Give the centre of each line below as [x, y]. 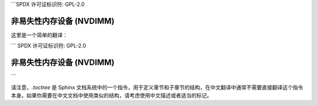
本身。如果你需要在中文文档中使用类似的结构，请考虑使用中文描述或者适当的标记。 [111, 95]
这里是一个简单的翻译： [39, 35]
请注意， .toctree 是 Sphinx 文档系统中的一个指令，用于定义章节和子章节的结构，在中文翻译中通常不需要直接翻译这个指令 [157, 87]
